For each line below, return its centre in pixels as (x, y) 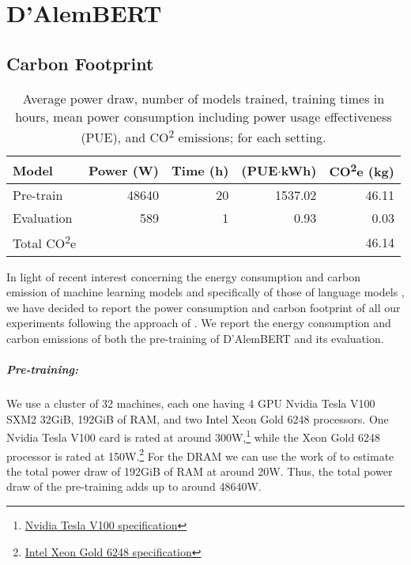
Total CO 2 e (45, 242)
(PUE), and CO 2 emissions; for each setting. (204, 136)
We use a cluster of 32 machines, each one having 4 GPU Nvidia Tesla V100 (191, 403)
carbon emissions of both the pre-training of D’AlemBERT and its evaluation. (195, 338)
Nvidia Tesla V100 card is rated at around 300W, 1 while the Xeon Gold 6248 (193, 436)
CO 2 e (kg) (362, 170)
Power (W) (124, 170)
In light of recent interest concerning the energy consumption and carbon (183, 276)
